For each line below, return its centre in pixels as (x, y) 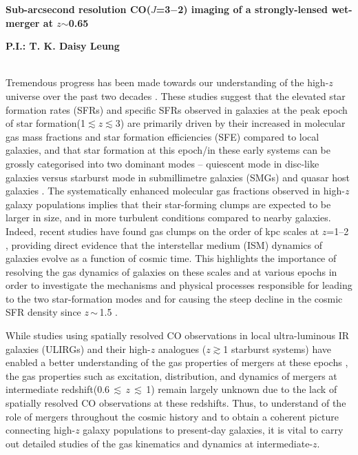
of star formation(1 (46, 123)
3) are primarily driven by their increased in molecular (230, 123)
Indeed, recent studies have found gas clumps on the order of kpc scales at (162, 231)
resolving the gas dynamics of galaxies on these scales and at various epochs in (171, 271)
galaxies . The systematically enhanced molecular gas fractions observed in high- (175, 191)
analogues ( (182, 348)
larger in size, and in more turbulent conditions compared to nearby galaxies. (168, 218)
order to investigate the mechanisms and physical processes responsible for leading (179, 285)
